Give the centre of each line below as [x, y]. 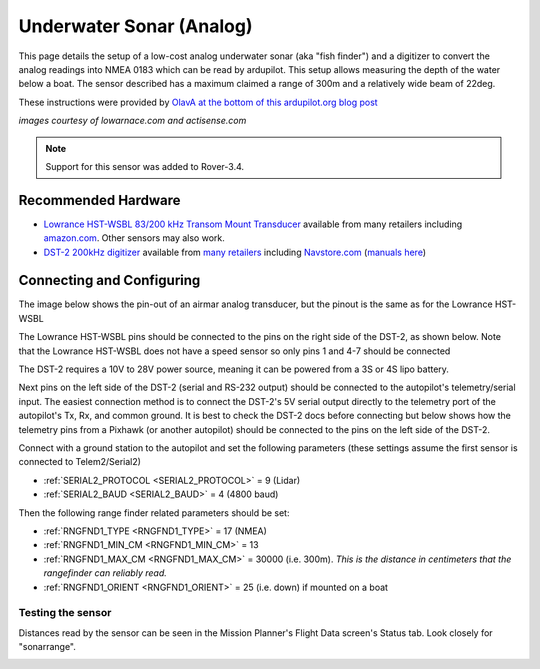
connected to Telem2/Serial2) [80, 462]
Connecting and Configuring [109, 280]
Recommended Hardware [99, 200]
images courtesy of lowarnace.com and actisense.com [132, 121]
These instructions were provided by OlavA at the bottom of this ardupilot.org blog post [198, 102]
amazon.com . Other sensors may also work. [134, 238]
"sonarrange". [47, 647]
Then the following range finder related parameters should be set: [154, 512]
